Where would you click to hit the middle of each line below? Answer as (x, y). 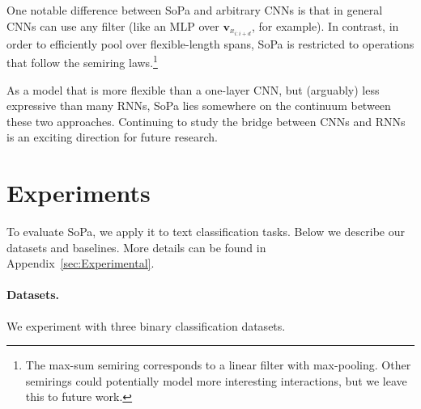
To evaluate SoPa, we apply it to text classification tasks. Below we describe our (206, 232)
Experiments (79, 193)
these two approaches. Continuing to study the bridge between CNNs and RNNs (206, 121)
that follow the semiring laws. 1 (82, 61)
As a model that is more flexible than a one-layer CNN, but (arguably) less (193, 89)
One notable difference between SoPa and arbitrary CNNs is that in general (195, 10)
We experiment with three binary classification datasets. (146, 325)
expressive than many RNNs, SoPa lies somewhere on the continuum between (199, 105)
